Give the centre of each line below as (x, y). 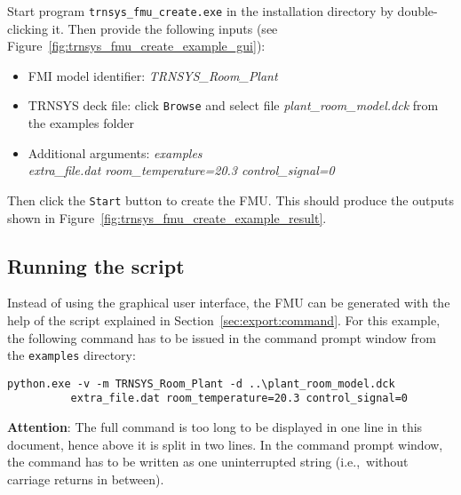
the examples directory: (72, 355)
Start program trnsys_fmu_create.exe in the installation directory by (200, 11)
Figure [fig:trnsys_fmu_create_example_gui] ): (136, 46)
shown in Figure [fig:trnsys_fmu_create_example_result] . (167, 217)
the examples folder (81, 123)
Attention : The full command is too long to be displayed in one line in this (215, 427)
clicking (28, 28)
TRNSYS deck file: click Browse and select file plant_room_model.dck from (233, 105)
